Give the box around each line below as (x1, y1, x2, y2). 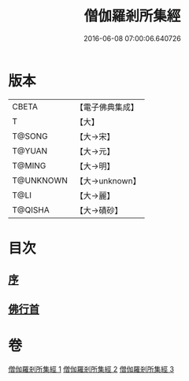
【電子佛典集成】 (75, 102, 139, 113)
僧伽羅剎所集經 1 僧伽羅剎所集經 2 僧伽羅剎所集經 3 (8, 364, 175, 374)
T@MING (12, 160, 46, 171)
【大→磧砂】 (75, 205, 123, 216)
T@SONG (12, 131, 49, 142)
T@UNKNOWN (12, 175, 69, 186)
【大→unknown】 (75, 175, 141, 186)
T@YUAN (12, 145, 48, 156)
